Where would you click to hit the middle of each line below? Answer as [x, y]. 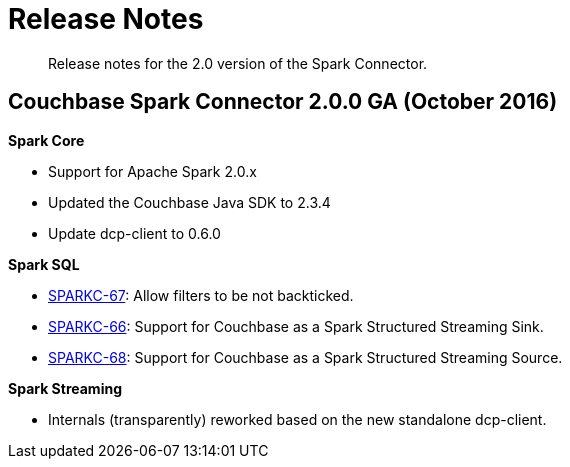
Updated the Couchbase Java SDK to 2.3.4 [189, 202]
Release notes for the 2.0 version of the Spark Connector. [238, 63]
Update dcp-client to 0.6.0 [134, 233]
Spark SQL [44, 264]
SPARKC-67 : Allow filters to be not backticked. [201, 295]
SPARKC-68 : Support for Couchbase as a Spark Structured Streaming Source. [305, 357]
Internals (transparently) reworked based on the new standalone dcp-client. [297, 419]
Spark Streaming [65, 388]
